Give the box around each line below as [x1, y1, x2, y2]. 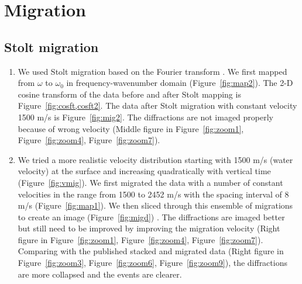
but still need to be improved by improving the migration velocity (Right [18, 222, 280, 234]
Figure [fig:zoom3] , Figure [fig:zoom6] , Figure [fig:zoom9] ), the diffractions [18, 257, 287, 269]
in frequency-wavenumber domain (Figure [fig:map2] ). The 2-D [66, 77, 293, 89]
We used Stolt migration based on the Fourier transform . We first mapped [18, 65, 287, 77]
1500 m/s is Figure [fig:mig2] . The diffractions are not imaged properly [18, 110, 273, 123]
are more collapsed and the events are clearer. [18, 268, 182, 280]
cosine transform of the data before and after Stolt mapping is [18, 88, 241, 100]
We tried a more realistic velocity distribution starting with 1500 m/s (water [18, 153, 293, 165]
